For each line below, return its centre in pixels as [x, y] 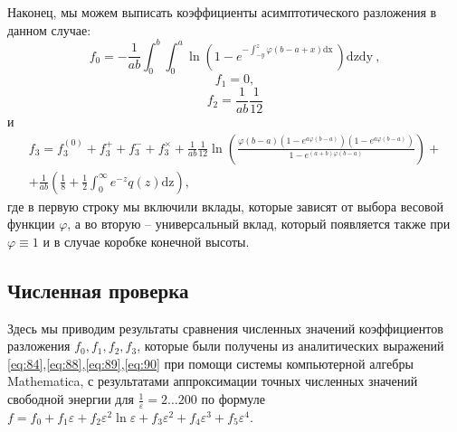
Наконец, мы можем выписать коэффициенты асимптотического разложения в [222, 12]
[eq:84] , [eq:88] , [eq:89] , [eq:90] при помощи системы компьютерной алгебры [210, 363]
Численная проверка [98, 290]
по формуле [233, 399]
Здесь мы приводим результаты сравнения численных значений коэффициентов [225, 328]
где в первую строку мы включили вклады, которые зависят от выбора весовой [225, 206]
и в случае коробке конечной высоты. [146, 241]
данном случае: [49, 29]
